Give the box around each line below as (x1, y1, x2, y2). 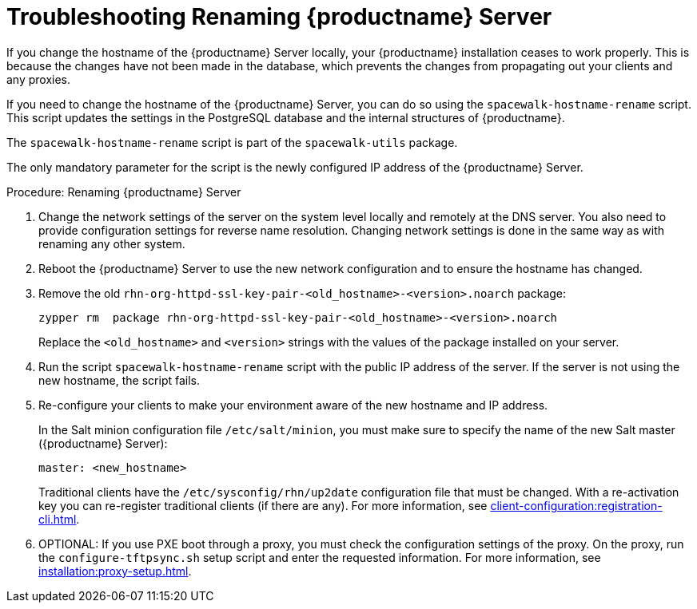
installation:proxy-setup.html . (38, 564, 192, 578)
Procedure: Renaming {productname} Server (6, 184, 241, 199)
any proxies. (6, 72, 71, 86)
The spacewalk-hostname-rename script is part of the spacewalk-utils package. (6, 135, 458, 149)
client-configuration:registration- (490, 498, 663, 512)
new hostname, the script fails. (38, 373, 201, 387)
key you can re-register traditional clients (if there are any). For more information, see (38, 498, 488, 512)
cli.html (38, 512, 77, 526)
